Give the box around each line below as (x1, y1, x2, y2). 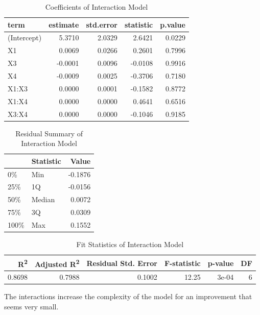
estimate (49, 19, 79, 30)
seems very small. (4, 301, 59, 311)
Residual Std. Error (86, 257, 157, 268)
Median (31, 194, 55, 205)
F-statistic (164, 257, 201, 268)
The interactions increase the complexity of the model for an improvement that (4, 291, 252, 302)
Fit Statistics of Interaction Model (76, 239, 184, 250)
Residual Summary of (15, 128, 83, 138)
